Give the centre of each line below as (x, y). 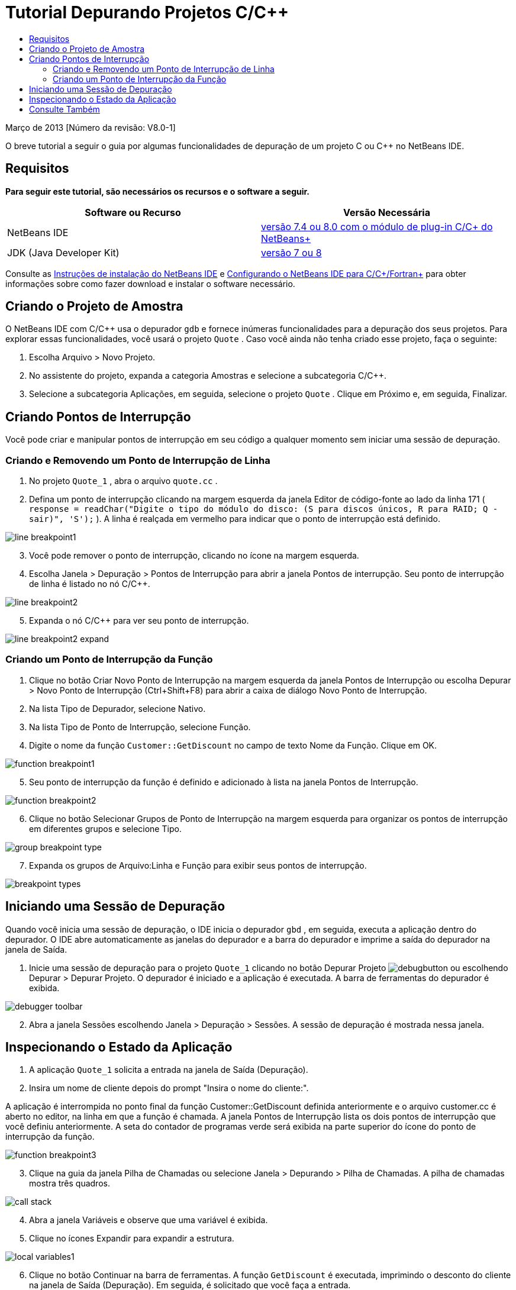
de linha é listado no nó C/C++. (90, 584)
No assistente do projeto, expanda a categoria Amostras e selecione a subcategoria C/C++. (208, 376)
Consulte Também (64, 109)
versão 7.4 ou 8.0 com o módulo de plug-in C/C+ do (377, 226)
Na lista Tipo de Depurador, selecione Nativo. (117, 708)
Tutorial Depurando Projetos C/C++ (147, 12)
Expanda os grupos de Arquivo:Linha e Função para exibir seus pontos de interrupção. (198, 865)
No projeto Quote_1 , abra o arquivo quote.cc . (123, 481)
